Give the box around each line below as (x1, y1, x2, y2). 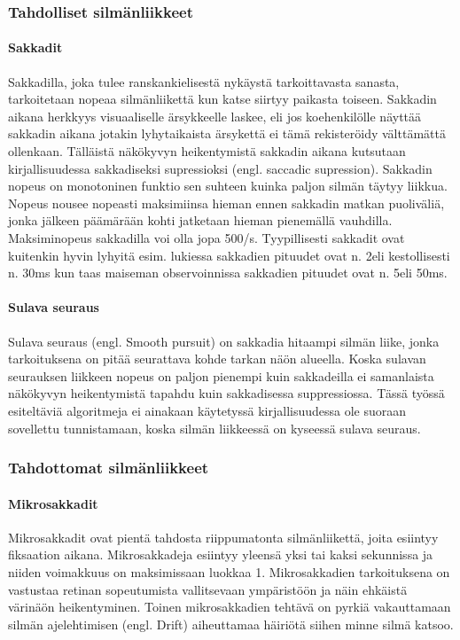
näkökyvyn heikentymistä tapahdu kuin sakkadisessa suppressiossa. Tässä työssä (8, 384, 445, 402)
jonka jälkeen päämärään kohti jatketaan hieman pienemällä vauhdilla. (8, 211, 393, 230)
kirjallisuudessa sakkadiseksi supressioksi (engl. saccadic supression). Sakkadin (8, 159, 433, 177)
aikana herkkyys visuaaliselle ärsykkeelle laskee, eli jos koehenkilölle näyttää (8, 106, 422, 125)
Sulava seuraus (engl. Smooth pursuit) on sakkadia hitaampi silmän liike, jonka (8, 332, 440, 350)
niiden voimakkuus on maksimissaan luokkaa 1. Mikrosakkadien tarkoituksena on (8, 562, 450, 581)
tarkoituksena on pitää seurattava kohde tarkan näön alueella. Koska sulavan (8, 349, 426, 368)
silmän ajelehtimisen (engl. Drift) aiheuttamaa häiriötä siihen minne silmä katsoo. (8, 614, 454, 633)
